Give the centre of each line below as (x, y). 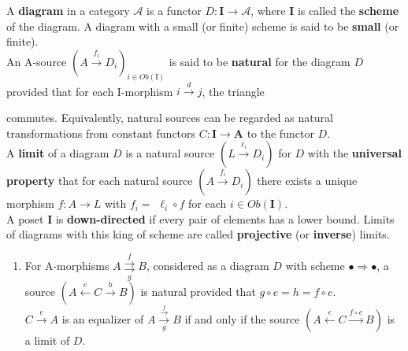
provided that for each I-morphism (90, 91)
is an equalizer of (103, 318)
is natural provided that (198, 292)
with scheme (315, 265)
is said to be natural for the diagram (260, 61)
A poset (25, 218)
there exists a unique (307, 181)
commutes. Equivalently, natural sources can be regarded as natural (170, 118)
